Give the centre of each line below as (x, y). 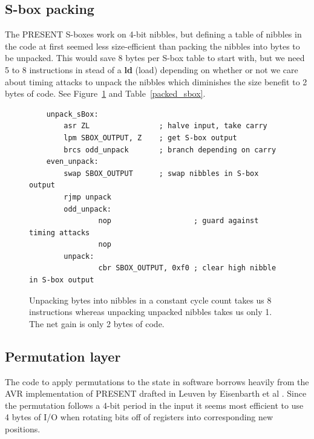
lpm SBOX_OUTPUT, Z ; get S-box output (150, 138)
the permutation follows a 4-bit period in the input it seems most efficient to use (154, 405)
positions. (23, 429)
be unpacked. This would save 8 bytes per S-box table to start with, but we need (155, 58)
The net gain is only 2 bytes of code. (97, 323)
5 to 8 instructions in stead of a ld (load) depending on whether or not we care (152, 69)
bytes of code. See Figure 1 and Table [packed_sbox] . (105, 93)
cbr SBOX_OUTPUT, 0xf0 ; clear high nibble (187, 268)
